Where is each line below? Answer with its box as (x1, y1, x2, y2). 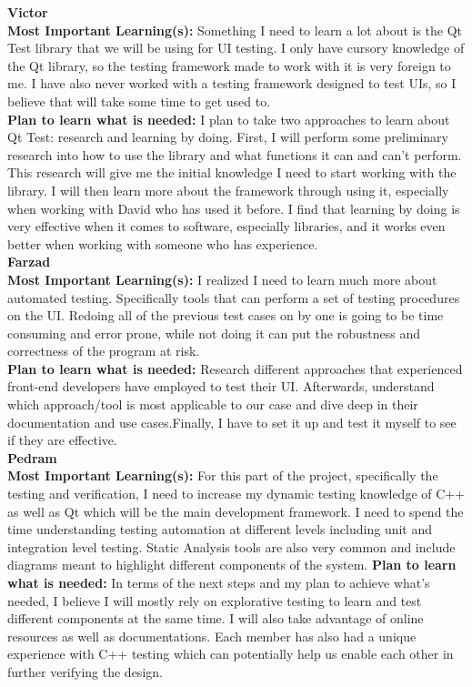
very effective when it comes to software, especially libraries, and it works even (7, 217, 446, 236)
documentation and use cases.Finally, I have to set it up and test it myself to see (7, 412, 457, 431)
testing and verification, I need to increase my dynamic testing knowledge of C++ (7, 484, 466, 503)
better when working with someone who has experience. (7, 234, 318, 253)
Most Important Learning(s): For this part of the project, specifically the (7, 466, 438, 485)
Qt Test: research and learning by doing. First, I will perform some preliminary (7, 127, 449, 146)
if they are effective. (7, 430, 117, 450)
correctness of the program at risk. (7, 341, 200, 360)
